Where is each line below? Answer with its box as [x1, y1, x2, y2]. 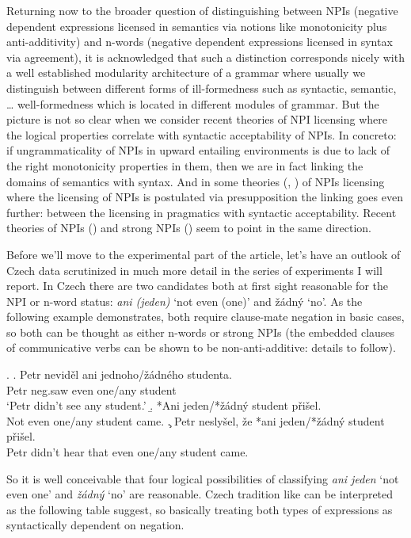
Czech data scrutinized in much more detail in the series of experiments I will [6, 261, 382, 278]
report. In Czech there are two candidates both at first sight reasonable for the [6, 277, 389, 294]
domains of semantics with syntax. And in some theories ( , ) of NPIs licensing [6, 173, 385, 189]
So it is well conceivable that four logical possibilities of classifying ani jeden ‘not [6, 470, 399, 486]
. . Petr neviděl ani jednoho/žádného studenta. [6, 366, 233, 383]
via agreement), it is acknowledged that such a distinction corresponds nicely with [6, 48, 405, 65]
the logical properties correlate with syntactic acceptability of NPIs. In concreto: [6, 126, 397, 143]
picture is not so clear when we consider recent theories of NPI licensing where [6, 111, 388, 128]
